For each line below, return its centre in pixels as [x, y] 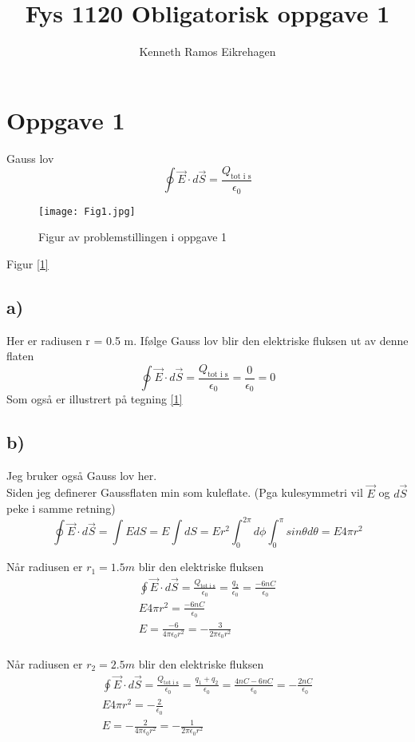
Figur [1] [28, 263]
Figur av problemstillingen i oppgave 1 [133, 237]
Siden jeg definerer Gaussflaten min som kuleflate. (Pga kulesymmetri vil [185, 492]
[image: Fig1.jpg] [87, 211]
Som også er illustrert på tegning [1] [95, 399]
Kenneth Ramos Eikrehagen [207, 52]
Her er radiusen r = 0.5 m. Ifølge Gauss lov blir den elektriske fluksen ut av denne [207, 340]
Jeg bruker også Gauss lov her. [82, 475]
